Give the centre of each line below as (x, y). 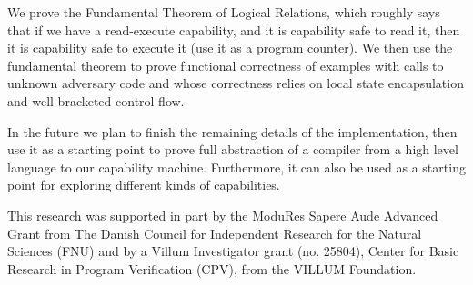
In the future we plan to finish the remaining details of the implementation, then (232, 131)
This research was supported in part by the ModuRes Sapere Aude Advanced (223, 215)
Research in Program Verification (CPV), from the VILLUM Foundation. (212, 268)
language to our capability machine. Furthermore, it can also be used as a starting (236, 167)
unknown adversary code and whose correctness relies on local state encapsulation (236, 83)
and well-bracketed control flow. (96, 100)
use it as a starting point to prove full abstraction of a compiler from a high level (233, 149)
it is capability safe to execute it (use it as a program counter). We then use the (230, 48)
